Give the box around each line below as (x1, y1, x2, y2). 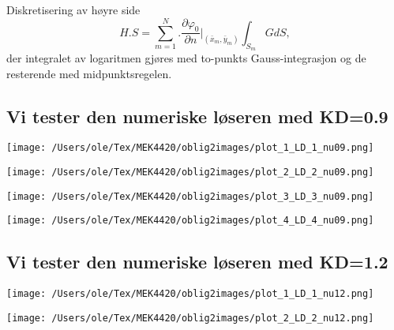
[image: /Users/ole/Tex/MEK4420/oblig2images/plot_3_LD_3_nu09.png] (6, 190, 374, 202)
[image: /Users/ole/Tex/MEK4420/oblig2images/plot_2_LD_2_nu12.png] (6, 312, 374, 324)
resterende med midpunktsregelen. (6, 65, 172, 81)
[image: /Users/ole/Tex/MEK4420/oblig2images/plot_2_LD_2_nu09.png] (6, 167, 374, 178)
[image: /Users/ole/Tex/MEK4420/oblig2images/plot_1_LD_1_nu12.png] (6, 288, 374, 300)
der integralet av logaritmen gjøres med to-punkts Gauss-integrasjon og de (6, 50, 366, 66)
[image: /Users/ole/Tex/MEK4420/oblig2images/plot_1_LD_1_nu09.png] (6, 142, 374, 154)
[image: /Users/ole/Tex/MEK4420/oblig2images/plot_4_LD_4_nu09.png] (6, 215, 374, 227)
